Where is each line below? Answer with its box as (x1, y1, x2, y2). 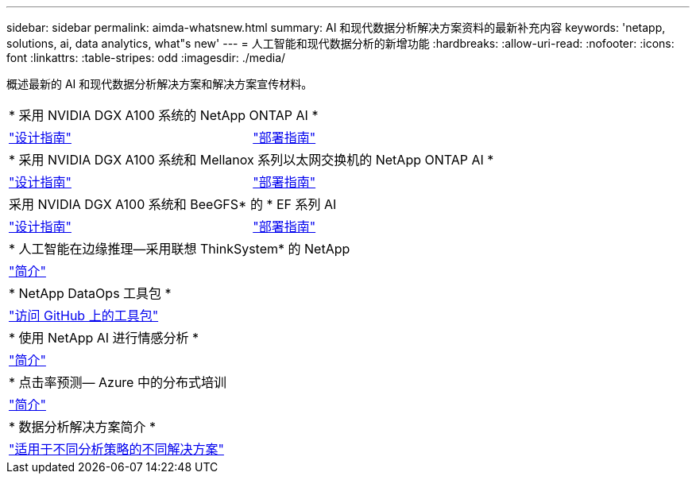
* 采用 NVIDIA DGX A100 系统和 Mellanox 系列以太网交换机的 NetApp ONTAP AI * (9, 152, 494, 168)
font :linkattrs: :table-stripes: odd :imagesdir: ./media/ (6, 51, 286, 64)
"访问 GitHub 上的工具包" (9, 308, 159, 323)
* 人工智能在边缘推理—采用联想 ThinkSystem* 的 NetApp (9, 241, 350, 257)
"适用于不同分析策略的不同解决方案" (9, 441, 224, 457)
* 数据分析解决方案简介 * (9, 419, 157, 435)
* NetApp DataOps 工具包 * (9, 285, 172, 301)
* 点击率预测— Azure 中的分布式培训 (9, 374, 226, 390)
